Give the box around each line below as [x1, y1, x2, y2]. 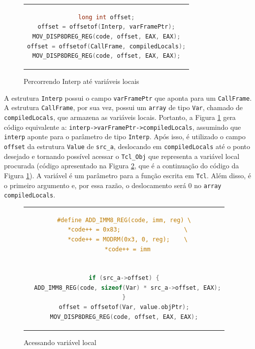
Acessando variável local [24, 337, 96, 347]
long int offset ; [78, 13, 135, 21]
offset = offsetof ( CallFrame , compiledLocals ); [27, 42, 186, 50]
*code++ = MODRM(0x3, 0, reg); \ [67, 235, 188, 243]
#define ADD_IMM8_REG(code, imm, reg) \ [57, 216, 191, 224]
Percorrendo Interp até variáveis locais [24, 76, 139, 86]
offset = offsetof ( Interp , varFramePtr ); [37, 23, 175, 31]
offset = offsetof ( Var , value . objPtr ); [59, 304, 190, 311]
